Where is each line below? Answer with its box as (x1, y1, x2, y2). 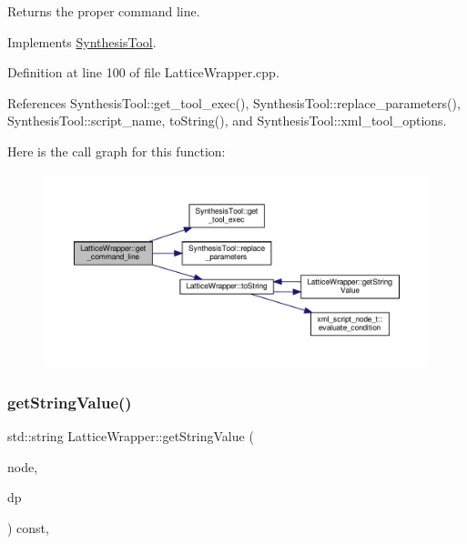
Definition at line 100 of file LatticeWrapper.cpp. (7, 63, 279, 82)
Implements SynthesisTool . (7, 32, 157, 51)
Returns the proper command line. (7, 2, 200, 20)
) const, (7, 518, 49, 537)
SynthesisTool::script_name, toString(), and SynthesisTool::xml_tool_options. (7, 111, 447, 130)
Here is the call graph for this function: (7, 141, 226, 160)
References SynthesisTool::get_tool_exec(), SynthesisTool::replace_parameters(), (7, 93, 461, 112)
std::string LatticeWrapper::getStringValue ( (7, 427, 254, 446)
